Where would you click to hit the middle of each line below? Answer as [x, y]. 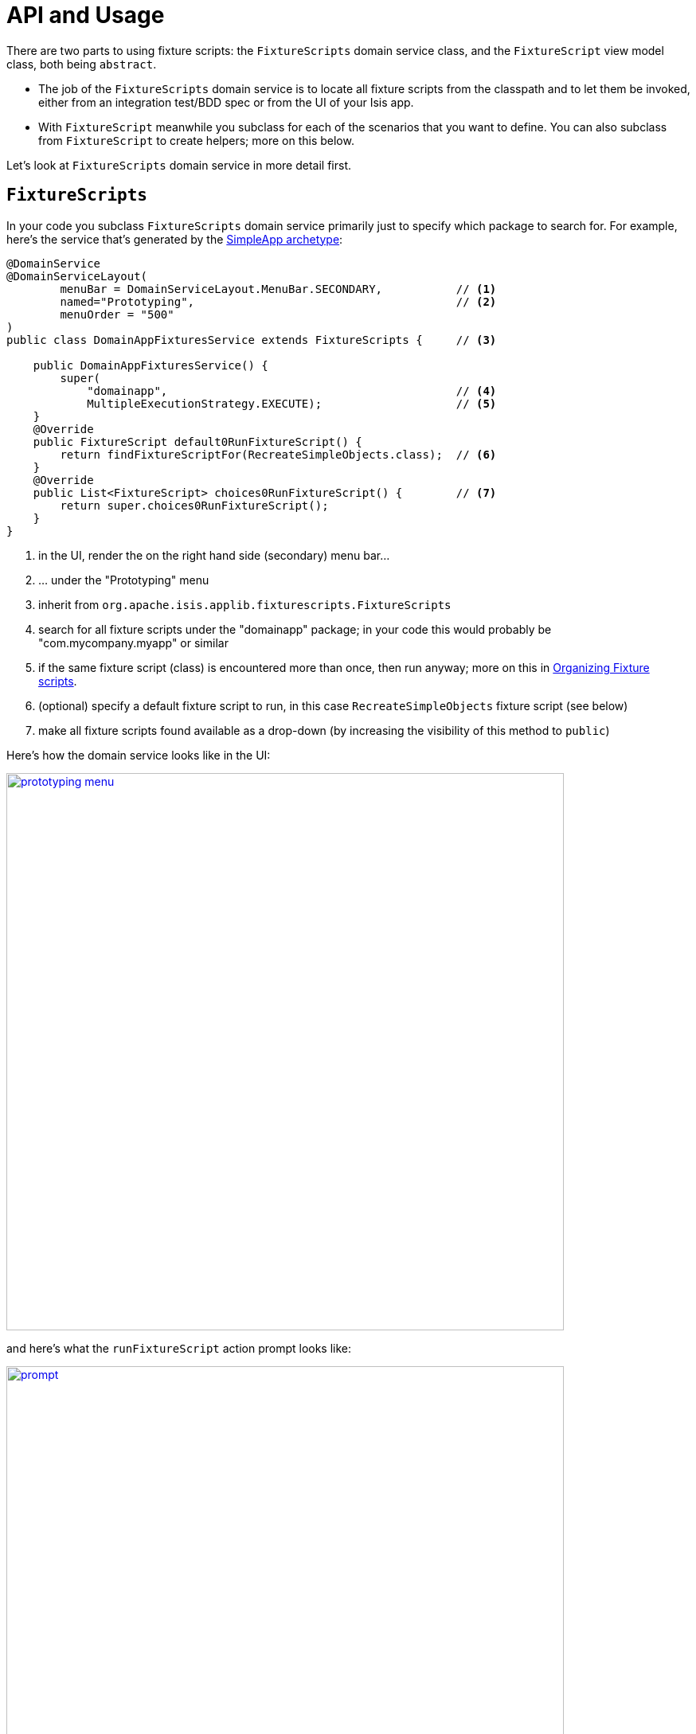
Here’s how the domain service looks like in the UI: [139, 755]
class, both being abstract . [82, 64]
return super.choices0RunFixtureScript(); [194, 505]
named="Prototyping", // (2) [278, 301]
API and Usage [86, 15]
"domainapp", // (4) [292, 391]
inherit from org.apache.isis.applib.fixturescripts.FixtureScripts [245, 604]
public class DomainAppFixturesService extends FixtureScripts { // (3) [252, 340]
